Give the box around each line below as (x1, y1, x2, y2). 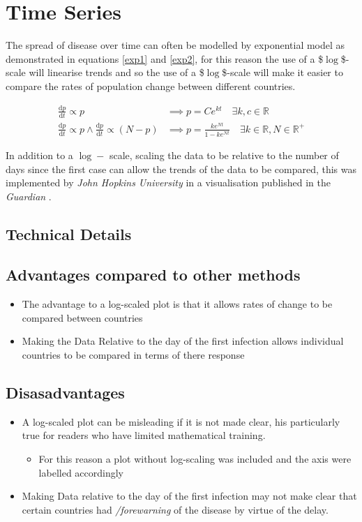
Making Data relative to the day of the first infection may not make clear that (22, 489, 357, 503)
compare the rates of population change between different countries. (6, 78, 296, 93)
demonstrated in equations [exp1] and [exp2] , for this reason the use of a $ (6, 51, 324, 66)
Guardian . (6, 188, 52, 203)
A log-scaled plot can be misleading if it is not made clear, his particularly (22, 414, 340, 428)
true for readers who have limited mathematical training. (22, 428, 266, 442)
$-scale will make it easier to (222, 65, 343, 80)
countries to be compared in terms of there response (22, 348, 245, 362)
